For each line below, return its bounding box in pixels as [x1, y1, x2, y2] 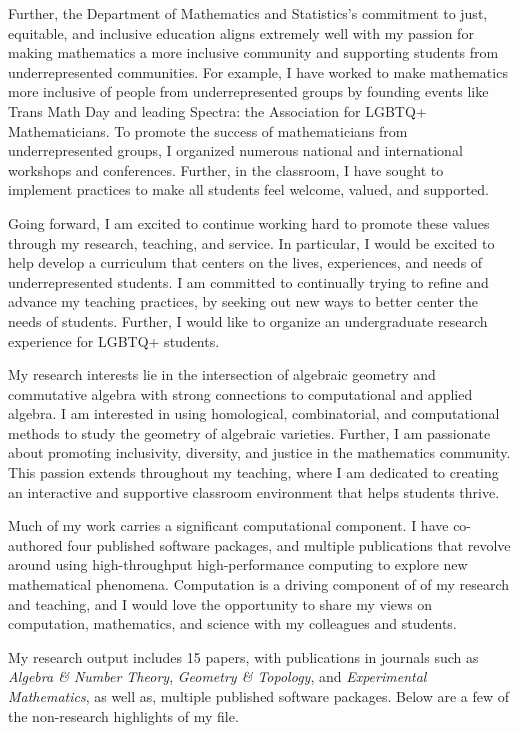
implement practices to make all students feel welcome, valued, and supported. [8, 179, 490, 200]
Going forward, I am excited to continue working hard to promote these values [8, 212, 490, 233]
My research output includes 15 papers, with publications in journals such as [8, 646, 479, 667]
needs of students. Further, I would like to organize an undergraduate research [8, 310, 488, 331]
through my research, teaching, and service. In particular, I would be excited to [8, 232, 495, 253]
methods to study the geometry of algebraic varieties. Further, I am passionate [8, 422, 491, 443]
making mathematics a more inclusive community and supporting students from [8, 42, 499, 63]
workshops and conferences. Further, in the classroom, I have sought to [8, 159, 444, 180]
